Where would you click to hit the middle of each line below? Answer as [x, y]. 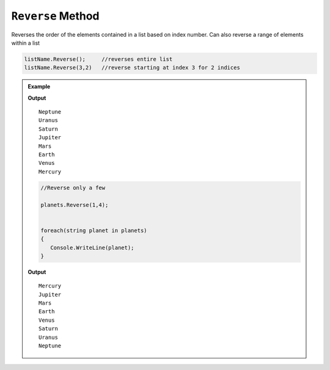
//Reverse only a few [73, 187]
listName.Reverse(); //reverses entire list [98, 59]
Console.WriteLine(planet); [92, 248]
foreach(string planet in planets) [94, 230]
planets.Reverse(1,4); [75, 205]
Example [39, 87]
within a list [25, 43]
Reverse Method [55, 16]
